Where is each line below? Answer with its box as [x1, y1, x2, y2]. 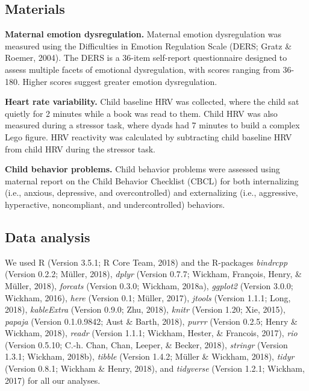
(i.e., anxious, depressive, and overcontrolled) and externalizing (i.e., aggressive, [5, 186, 298, 199]
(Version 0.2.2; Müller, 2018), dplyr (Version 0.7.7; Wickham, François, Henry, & [5, 267, 302, 280]
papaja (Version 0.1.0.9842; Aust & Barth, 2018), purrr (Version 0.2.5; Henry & [5, 314, 298, 327]
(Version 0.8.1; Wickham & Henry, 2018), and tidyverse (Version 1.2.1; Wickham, [5, 362, 305, 375]
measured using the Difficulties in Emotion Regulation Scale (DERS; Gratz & [5, 39, 292, 52]
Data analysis [5, 227, 90, 246]
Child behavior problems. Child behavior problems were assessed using [5, 163, 280, 175]
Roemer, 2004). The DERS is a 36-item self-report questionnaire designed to [5, 51, 287, 64]
